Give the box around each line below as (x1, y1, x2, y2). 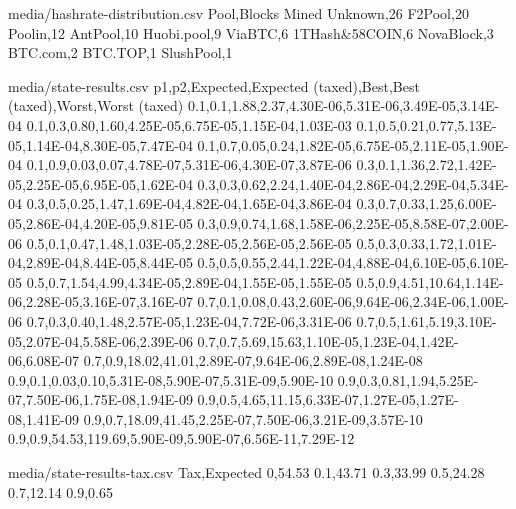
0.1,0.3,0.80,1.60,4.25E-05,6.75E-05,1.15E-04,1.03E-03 (26, 114, 352, 135)
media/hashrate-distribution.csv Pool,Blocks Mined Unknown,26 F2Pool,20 (8, 3, 469, 23)
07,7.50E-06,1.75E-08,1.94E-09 (8, 389, 193, 410)
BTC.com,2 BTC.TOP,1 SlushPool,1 (8, 42, 233, 63)
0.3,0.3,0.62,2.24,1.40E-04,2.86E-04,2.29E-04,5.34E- (197, 173, 509, 194)
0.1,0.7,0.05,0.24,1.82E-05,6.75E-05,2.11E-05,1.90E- (197, 134, 509, 155)
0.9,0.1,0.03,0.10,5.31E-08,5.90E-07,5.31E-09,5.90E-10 (8, 369, 334, 390)
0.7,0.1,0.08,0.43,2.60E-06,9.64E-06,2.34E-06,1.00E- (197, 291, 509, 312)
